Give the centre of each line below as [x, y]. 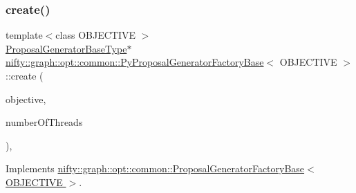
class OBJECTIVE [95, 35]
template [24, 35]
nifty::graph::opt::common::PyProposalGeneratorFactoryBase [135, 62]
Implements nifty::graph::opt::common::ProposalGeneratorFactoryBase [155, 168]
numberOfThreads [44, 122]
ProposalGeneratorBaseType [66, 48]
